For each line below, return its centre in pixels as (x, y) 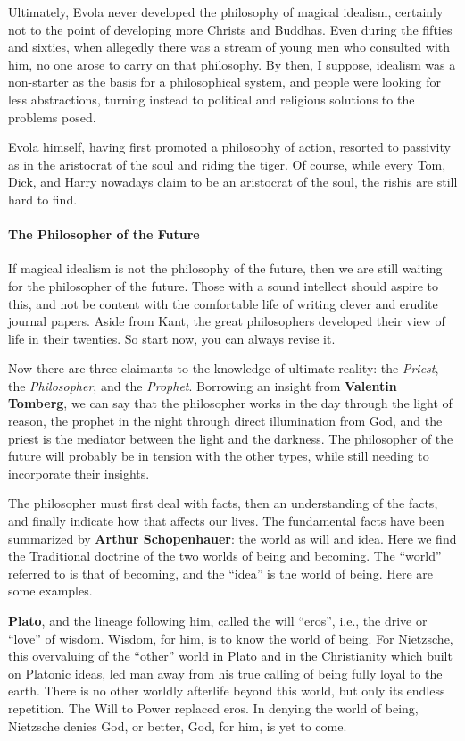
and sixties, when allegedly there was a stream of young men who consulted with (229, 47)
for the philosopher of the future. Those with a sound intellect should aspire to (224, 285)
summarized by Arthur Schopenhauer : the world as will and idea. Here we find (232, 538)
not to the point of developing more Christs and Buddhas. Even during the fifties (230, 29)
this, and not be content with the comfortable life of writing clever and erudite (223, 303)
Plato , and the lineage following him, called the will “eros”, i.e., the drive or (218, 621)
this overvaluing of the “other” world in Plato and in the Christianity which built (230, 656)
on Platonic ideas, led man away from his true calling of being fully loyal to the (225, 673)
